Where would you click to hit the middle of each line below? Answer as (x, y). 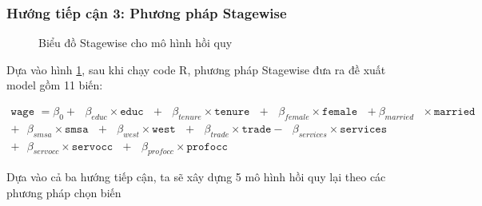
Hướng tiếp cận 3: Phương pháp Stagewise (147, 12)
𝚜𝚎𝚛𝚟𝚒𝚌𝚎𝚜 (364, 129)
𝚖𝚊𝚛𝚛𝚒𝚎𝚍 (454, 112)
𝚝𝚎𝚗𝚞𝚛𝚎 (232, 112)
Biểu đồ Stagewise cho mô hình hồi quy (135, 43)
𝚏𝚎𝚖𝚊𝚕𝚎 (340, 112)
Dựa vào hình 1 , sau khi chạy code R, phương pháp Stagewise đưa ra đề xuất (196, 69)
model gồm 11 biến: (55, 85)
